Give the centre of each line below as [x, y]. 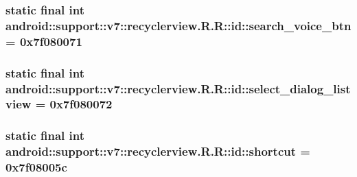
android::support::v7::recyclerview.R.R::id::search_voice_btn [178, 25]
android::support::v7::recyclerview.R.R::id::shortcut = [158, 151]
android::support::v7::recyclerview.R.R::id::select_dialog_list [178, 88]
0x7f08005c [36, 167]
